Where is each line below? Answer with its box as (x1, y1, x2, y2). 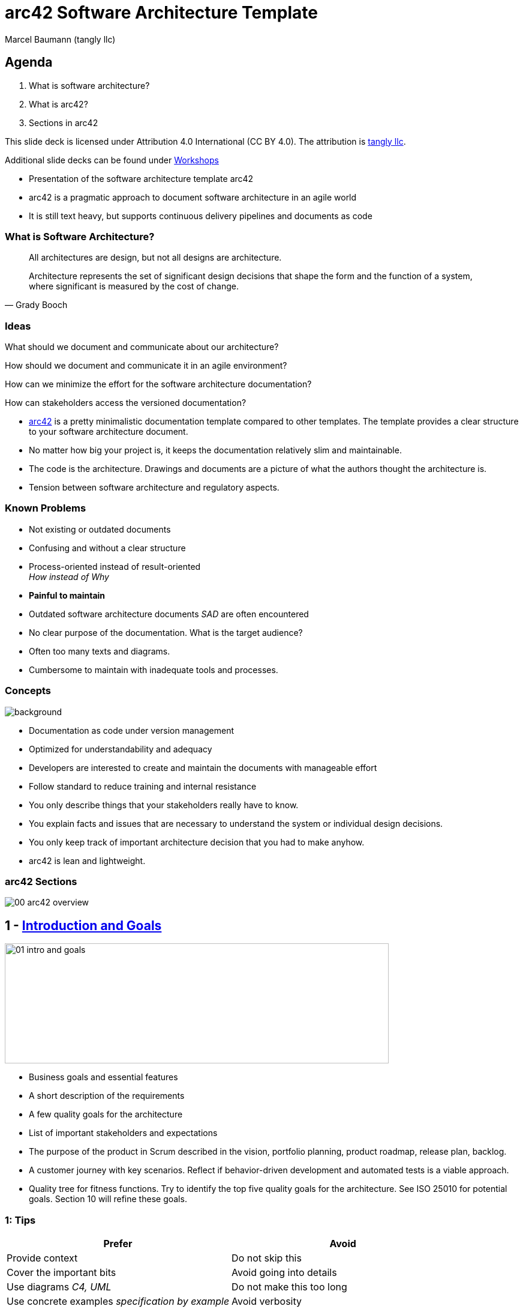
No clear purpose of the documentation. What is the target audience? (29, 627, 303, 638)
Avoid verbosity (232, 1295, 302, 1307)
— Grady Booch (5, 300, 68, 310)
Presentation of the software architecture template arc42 (29, 173, 254, 184)
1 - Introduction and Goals (5, 918, 162, 933)
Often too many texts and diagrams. (29, 645, 170, 656)
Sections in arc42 (29, 117, 98, 128)
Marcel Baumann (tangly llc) (5, 34, 116, 44)
